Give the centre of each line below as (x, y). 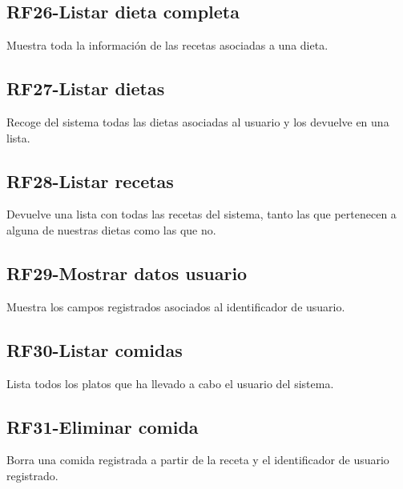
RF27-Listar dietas (86, 88)
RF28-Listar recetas (90, 180)
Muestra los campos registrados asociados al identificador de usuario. (176, 306)
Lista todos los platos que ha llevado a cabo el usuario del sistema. (170, 383)
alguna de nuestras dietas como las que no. (111, 229)
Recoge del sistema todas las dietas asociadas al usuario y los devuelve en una (198, 122)
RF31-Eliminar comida (103, 426)
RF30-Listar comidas (95, 349)
